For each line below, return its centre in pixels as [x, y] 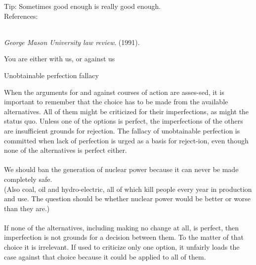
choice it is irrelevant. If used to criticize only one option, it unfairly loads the [122, 247]
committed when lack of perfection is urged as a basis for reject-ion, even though [126, 140]
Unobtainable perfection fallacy [51, 75]
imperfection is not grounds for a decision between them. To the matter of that [124, 237]
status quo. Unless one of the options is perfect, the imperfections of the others [124, 121]
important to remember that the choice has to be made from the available [116, 102]
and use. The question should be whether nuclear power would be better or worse [128, 199]
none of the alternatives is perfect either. [65, 150]
